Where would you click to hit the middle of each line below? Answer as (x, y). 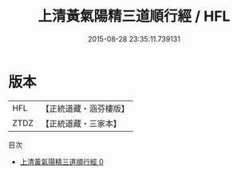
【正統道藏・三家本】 (81, 123)
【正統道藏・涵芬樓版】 (85, 109)
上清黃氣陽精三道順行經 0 (61, 161)
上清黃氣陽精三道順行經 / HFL (134, 16)
